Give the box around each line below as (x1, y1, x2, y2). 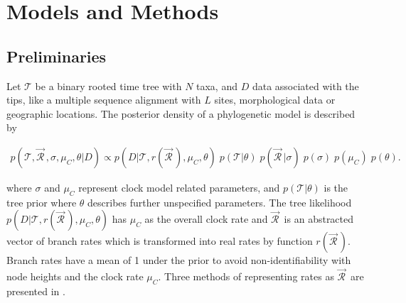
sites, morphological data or (214, 92, 336, 107)
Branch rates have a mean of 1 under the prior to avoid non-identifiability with (6, 253, 351, 268)
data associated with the (252, 78, 359, 93)
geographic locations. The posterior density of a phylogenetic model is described (6, 106, 356, 121)
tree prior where (6, 194, 77, 209)
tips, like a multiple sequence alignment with (6, 92, 201, 107)
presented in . (6, 283, 65, 298)
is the (324, 180, 348, 194)
